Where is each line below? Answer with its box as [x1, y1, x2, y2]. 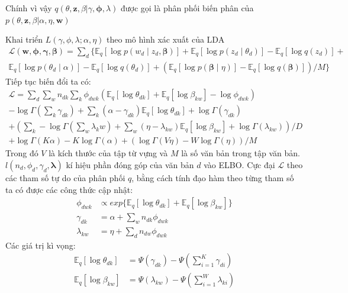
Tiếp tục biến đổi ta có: [5, 75, 91, 87]
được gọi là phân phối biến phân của [120, 2, 254, 14]
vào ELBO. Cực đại [204, 158, 275, 170]
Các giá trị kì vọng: [5, 239, 76, 251]
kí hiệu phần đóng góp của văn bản [66, 158, 194, 170]
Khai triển [5, 33, 43, 46]
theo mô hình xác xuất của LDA [107, 33, 225, 46]
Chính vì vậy [5, 2, 52, 14]
